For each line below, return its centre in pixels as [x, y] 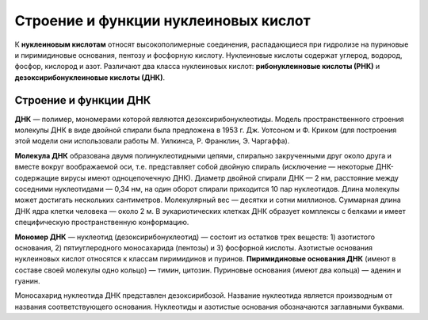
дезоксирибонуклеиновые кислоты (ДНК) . [90, 77]
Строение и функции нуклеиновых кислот [162, 21]
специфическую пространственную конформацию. [102, 223]
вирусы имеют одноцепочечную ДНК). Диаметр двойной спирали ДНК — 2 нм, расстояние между [230, 177]
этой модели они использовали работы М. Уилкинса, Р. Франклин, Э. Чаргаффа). [152, 141]
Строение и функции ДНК [83, 100]
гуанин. [27, 281]
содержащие [37, 177]
